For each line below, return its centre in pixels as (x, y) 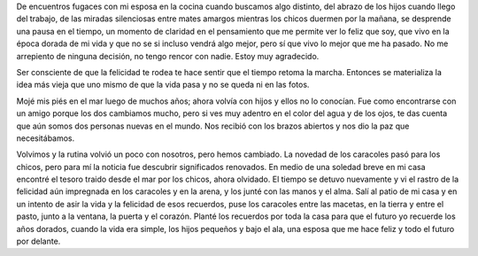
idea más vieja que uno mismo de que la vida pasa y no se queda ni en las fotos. (163, 85)
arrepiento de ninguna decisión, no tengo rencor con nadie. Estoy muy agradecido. (168, 56)
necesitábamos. (46, 138)
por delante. (39, 241)
